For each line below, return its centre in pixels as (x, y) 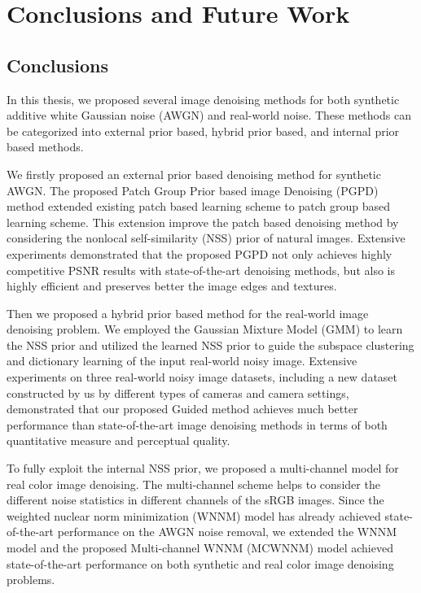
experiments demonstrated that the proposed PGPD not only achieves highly (200, 253)
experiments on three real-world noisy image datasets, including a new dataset (202, 377)
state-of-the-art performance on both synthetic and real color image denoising (200, 563)
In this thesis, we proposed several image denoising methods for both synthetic (203, 99)
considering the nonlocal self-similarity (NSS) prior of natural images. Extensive (206, 238)
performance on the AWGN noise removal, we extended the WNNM (227, 532)
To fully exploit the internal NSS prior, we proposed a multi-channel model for (203, 468)
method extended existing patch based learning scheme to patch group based (198, 206)
